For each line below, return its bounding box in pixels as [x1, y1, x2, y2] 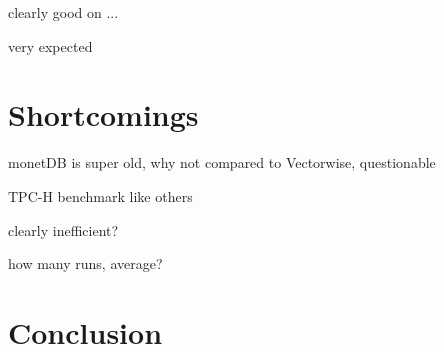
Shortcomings [8, 94, 199, 135]
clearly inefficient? [8, 219, 119, 240]
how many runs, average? [8, 253, 163, 274]
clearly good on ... [8, 2, 119, 22]
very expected [8, 35, 93, 56]
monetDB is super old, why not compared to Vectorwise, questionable [8, 152, 436, 173]
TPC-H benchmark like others [8, 185, 193, 206]
